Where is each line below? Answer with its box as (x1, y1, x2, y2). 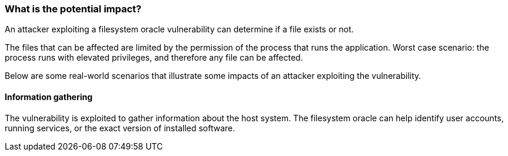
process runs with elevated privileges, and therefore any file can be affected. (5, 52, 303, 63)
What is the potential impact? (5, 3, 142, 15)
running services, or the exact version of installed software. (5, 122, 235, 133)
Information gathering (5, 91, 93, 102)
